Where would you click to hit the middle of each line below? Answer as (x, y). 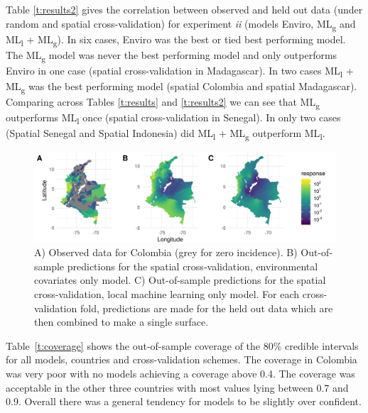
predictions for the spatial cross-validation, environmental (193, 266)
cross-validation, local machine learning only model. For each (167, 294)
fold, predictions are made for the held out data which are (206, 308)
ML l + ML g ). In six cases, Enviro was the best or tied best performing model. (176, 40)
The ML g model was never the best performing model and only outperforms (172, 55)
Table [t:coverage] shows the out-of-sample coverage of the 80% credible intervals (182, 345)
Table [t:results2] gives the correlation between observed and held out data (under (184, 9)
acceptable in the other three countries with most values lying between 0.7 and (177, 387)
